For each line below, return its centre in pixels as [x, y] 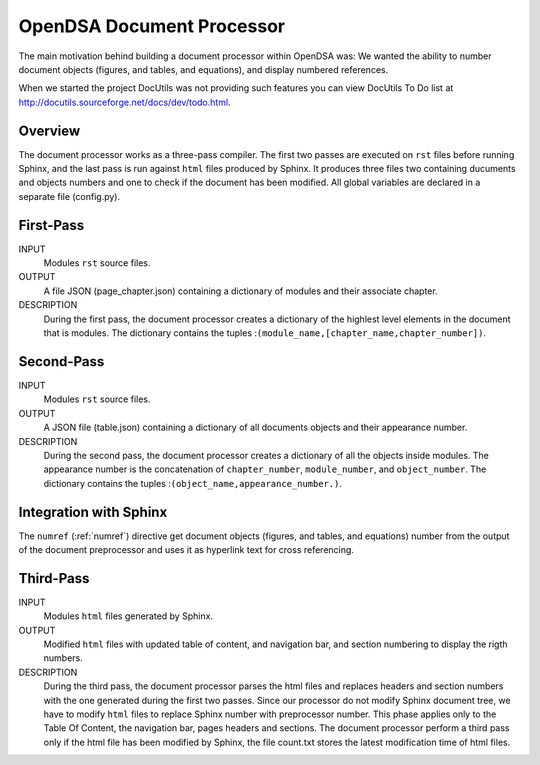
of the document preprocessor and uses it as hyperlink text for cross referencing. [186, 549]
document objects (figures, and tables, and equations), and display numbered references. [203, 69]
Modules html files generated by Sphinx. [128, 616]
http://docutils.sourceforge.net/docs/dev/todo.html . [124, 102]
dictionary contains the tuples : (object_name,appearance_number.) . [192, 483]
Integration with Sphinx [93, 511]
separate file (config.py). [69, 196]
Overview [49, 130]
